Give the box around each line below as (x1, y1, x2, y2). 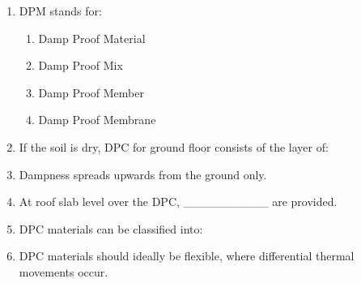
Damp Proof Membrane (38, 111, 156, 128)
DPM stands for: (19, 2, 102, 19)
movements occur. (19, 263, 108, 280)
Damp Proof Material (38, 29, 146, 46)
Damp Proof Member (38, 84, 144, 101)
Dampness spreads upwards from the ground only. (19, 165, 267, 182)
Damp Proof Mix (38, 57, 123, 74)
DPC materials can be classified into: (19, 220, 203, 237)
